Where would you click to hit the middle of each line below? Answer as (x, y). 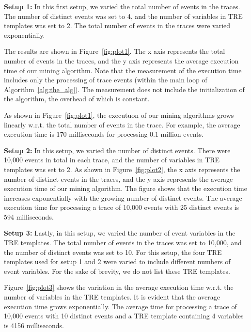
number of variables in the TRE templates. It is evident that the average (112, 297)
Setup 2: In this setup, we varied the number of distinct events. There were (117, 150)
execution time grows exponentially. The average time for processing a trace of (120, 306)
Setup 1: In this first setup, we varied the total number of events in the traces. (122, 6)
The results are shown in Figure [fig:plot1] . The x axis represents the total (115, 51)
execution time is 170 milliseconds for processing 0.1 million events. (104, 134)
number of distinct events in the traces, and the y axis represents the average (118, 179)
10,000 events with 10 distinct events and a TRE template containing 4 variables (124, 316)
